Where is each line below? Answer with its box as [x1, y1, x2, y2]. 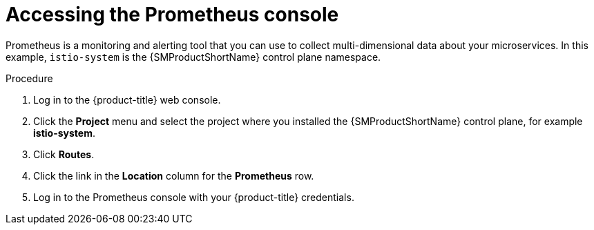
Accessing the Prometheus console [6, 3, 339, 26]
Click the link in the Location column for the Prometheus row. [33, 169, 314, 182]
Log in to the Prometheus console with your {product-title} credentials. [33, 191, 354, 203]
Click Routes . [33, 148, 95, 160]
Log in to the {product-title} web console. [33, 93, 221, 106]
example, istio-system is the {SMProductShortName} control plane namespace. [6, 50, 381, 63]
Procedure [6, 72, 53, 84]
